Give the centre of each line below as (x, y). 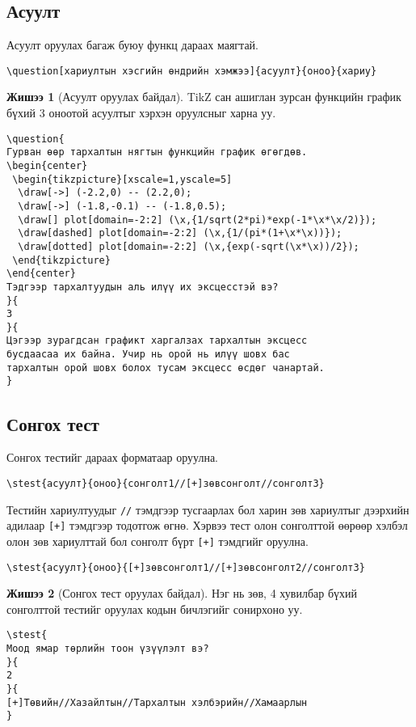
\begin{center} (47, 165)
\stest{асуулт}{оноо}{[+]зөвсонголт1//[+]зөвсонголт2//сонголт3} (186, 567)
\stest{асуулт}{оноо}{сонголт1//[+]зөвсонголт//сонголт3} (166, 483)
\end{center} (41, 274)
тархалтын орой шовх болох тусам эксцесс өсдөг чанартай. (166, 368)
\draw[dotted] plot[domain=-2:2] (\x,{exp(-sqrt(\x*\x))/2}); (189, 246)
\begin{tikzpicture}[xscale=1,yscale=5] (122, 179)
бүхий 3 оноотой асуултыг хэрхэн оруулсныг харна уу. (141, 113)
